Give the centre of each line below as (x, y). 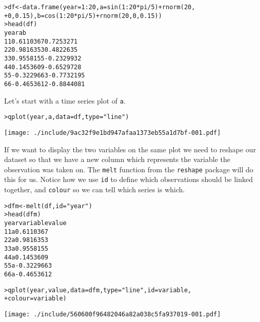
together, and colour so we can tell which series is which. (95, 189)
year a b (15, 33)
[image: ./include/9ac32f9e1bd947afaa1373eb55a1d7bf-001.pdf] (113, 133)
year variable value (35, 223)
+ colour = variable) (35, 299)
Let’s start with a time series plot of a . (65, 100)
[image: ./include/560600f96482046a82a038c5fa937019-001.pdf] (113, 314)
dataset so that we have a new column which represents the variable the (117, 159)
